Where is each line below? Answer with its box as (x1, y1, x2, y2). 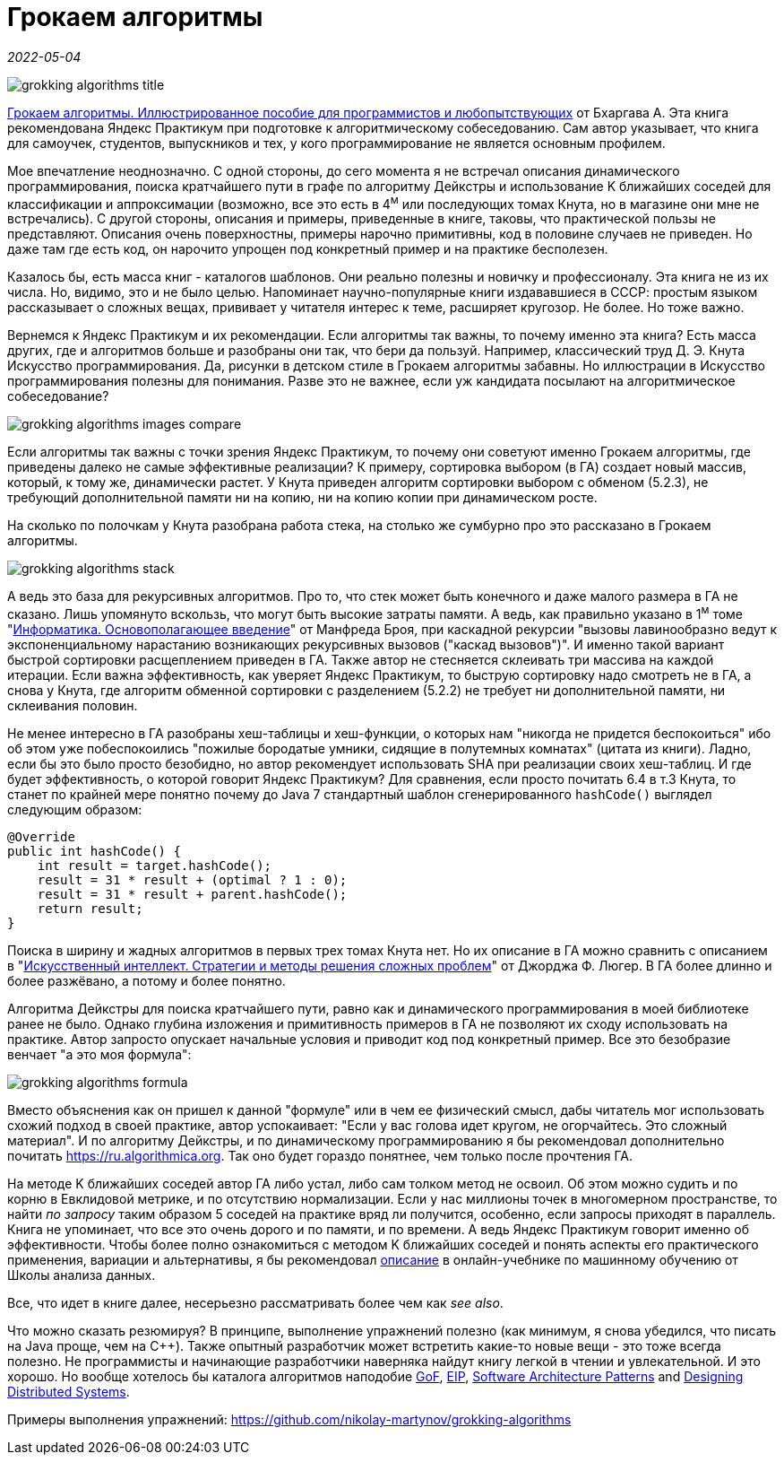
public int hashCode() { (7, 844, 181, 859)
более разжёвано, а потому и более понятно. (7, 973, 286, 989)
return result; (37, 901, 143, 917)
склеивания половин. (7, 698, 138, 714)
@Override (7, 830, 75, 845)
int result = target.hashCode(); (37, 858, 272, 874)
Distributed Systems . (7, 1384, 130, 1400)
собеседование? (7, 388, 109, 405)
